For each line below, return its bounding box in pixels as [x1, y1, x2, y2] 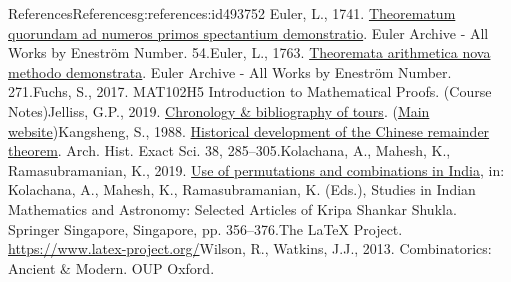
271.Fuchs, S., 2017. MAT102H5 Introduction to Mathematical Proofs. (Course [8, 81, 492, 102]
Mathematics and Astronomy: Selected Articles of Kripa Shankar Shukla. [8, 198, 457, 219]
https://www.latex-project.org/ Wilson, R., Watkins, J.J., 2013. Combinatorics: [8, 238, 492, 259]
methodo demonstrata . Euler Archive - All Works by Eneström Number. [8, 61, 452, 82]
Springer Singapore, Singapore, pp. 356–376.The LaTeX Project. [8, 218, 403, 239]
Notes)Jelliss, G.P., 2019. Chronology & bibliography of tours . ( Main [8, 100, 430, 121]
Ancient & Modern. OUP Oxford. [8, 257, 215, 278]
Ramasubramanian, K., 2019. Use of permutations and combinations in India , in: [8, 159, 505, 180]
